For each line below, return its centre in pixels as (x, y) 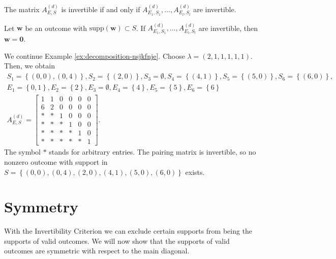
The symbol (23, 152)
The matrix (22, 9)
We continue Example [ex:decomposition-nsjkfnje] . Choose (95, 55)
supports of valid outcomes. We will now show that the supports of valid (117, 240)
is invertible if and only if (101, 9)
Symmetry (41, 207)
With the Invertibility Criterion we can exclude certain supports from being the (128, 231)
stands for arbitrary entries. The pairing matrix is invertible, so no (152, 152)
